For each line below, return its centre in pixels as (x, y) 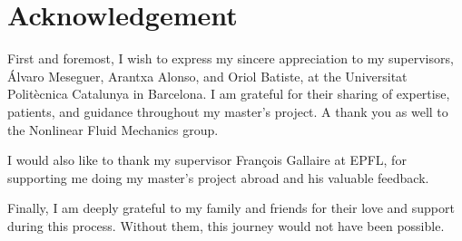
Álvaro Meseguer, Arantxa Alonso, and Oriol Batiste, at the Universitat (207, 76)
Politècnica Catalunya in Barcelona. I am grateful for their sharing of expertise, (229, 94)
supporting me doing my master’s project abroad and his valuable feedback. (218, 177)
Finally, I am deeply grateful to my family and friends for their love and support (231, 208)
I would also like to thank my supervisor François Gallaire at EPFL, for (207, 160)
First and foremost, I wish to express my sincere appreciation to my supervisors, (231, 58)
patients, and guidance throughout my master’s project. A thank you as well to (228, 111)
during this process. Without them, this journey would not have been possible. (226, 225)
